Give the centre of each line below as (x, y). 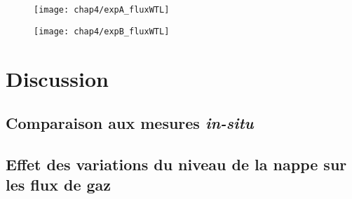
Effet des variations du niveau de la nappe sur (176, 164)
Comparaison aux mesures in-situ (130, 123)
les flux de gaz (59, 185)
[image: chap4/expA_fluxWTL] (102, 10)
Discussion (57, 78)
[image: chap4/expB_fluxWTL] (102, 31)
